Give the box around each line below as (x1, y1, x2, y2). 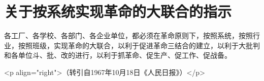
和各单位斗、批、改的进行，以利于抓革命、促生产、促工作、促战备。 (4, 50, 232, 60)
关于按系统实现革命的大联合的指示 (4, 1, 232, 22)
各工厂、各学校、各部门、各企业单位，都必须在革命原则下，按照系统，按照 (4, 30, 253, 41)
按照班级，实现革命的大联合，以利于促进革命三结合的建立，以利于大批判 (18, 40, 260, 50)
